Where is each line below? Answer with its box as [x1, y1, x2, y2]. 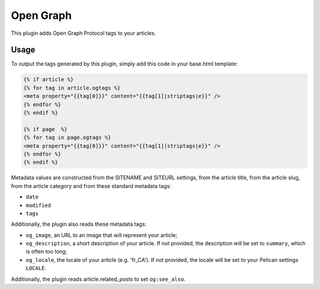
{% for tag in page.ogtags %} [23, 134, 111, 141]
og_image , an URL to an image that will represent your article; [25, 231, 178, 239]
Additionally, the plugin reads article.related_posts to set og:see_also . [11, 275, 186, 282]
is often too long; [25, 248, 68, 255]
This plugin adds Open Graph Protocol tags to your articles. [11, 30, 156, 37]
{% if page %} [23, 126, 68, 132]
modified [25, 202, 52, 209]
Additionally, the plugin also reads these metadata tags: [11, 220, 147, 228]
